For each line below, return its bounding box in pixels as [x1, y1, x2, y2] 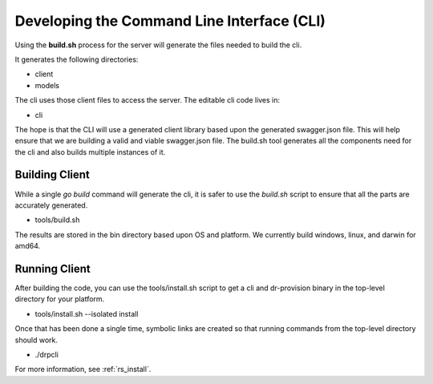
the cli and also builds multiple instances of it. [14, 147, 166, 156]
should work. [14, 335, 59, 345]
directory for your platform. [14, 294, 105, 304]
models [34, 80, 60, 90]
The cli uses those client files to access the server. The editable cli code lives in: [14, 95, 281, 105]
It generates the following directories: [14, 55, 139, 64]
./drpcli [34, 350, 59, 359]
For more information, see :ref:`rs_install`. [14, 365, 152, 374]
